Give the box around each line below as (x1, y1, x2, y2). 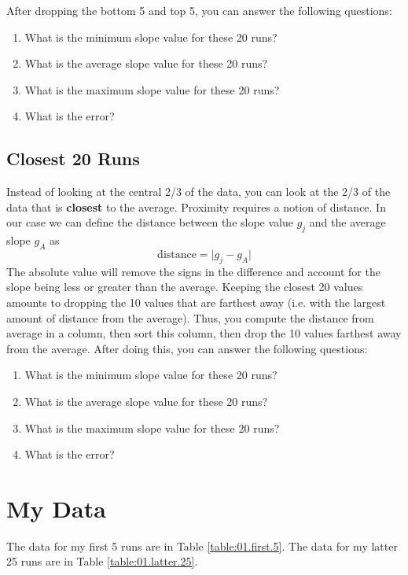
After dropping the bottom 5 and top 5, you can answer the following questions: (6, 2, 392, 18)
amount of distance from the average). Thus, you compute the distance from (6, 309, 374, 326)
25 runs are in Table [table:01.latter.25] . (6, 553, 198, 569)
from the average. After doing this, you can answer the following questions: (6, 340, 368, 356)
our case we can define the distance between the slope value (6, 214, 293, 230)
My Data (6, 492, 106, 524)
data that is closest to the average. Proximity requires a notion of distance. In (6, 198, 386, 215)
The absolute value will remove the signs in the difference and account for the (6, 263, 380, 279)
